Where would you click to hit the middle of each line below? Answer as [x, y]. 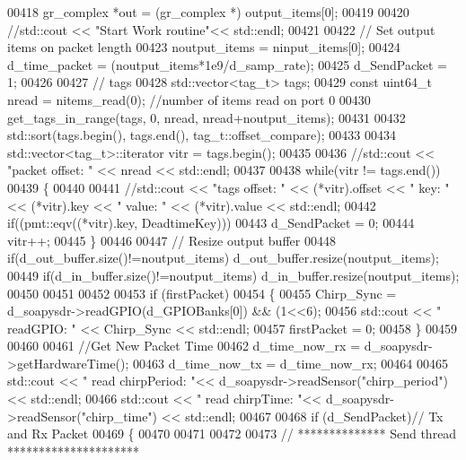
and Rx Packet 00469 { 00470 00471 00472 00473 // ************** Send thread [232, 434]
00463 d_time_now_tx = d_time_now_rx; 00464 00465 [290, 363]
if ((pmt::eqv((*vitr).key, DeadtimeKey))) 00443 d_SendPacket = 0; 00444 [211, 223]
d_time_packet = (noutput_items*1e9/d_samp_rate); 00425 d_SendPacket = [227, 64]
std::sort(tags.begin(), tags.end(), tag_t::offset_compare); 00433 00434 [202, 135]
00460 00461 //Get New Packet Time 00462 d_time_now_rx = [184, 346]
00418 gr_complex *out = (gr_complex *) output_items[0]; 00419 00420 [208, 12]
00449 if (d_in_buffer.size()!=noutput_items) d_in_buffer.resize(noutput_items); [233, 275]
